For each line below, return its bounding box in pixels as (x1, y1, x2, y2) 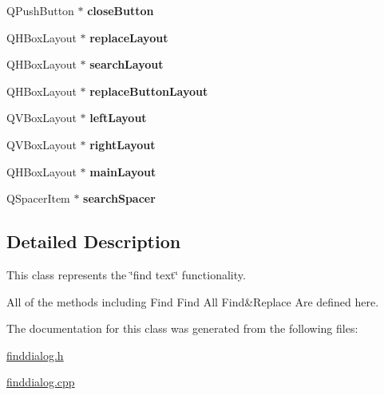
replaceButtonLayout (89, 82, 208, 99)
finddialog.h (6, 346, 64, 363)
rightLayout (89, 136, 156, 152)
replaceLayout (89, 29, 168, 45)
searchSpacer (83, 190, 156, 207)
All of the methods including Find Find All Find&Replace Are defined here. (6, 293, 379, 310)
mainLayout (89, 163, 156, 180)
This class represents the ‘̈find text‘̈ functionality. (6, 266, 246, 282)
